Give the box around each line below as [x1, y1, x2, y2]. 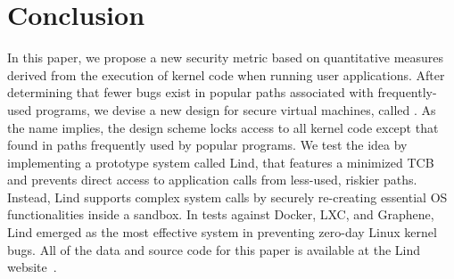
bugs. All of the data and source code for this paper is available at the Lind [7, 240, 421, 258]
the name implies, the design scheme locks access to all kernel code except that [7, 118, 439, 136]
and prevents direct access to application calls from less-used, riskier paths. [7, 170, 417, 189]
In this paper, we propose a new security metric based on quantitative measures [7, 48, 444, 67]
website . [7, 258, 57, 276]
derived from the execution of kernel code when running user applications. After [7, 65, 445, 84]
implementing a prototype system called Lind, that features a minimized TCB [7, 152, 434, 171]
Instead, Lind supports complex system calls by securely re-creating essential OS [7, 187, 448, 206]
